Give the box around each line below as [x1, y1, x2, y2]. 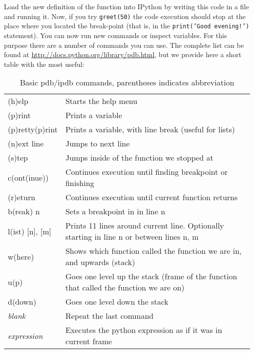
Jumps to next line [65, 138, 130, 149]
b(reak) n [8, 206, 40, 217]
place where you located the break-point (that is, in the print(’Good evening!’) [4, 21, 250, 31]
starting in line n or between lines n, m [65, 231, 199, 243]
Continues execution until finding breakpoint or [65, 166, 228, 178]
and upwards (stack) [65, 256, 135, 268]
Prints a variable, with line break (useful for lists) [65, 124, 235, 135]
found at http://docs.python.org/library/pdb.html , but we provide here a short [4, 49, 242, 60]
